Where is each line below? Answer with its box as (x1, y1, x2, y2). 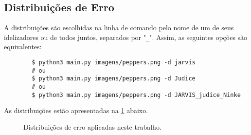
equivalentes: (4, 41, 42, 52)
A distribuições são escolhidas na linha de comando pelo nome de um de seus (4, 22, 234, 33)
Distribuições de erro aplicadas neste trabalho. (23, 121, 161, 132)
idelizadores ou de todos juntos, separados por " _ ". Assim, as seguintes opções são (4, 32, 248, 42)
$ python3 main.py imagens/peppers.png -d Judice (32, 75, 196, 82)
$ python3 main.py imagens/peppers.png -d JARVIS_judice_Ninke (32, 91, 241, 98)
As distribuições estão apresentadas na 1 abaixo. (4, 105, 148, 116)
